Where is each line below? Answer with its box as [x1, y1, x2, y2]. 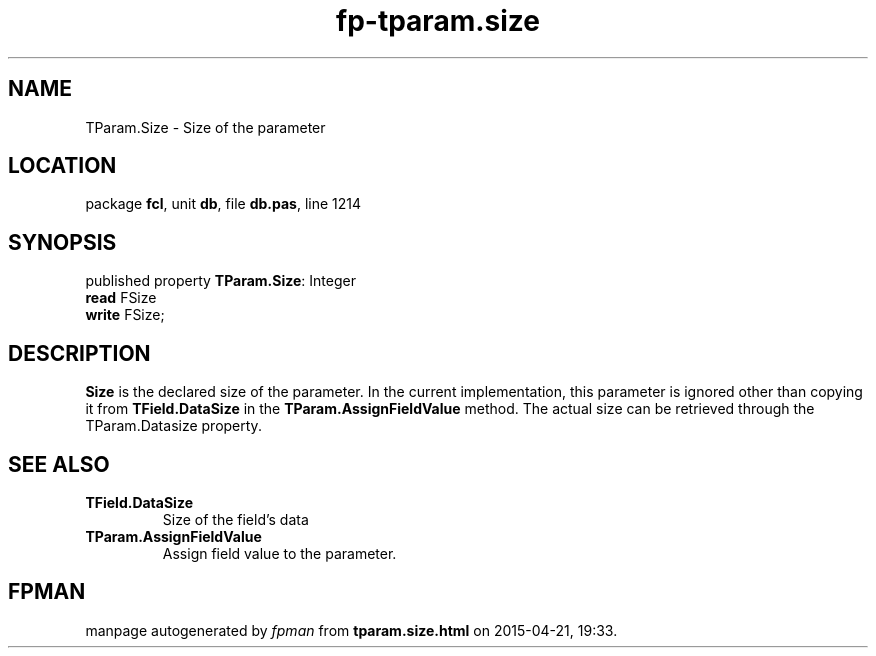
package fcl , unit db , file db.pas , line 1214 [85, 195, 362, 213]
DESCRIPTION [8, 340, 151, 366]
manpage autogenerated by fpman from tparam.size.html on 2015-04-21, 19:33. [85, 621, 618, 639]
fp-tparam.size [336, 4, 540, 38]
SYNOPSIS [8, 229, 117, 255]
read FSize [85, 289, 157, 307]
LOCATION [8, 153, 117, 179]
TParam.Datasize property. [85, 417, 262, 435]
